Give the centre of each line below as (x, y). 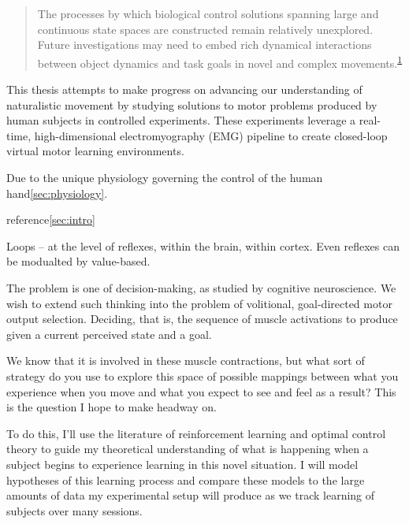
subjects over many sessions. (74, 510)
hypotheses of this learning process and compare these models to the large (186, 479)
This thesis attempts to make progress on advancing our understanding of (184, 89)
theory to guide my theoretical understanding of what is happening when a (188, 449)
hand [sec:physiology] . (57, 193)
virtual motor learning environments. (95, 151)
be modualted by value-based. (78, 261)
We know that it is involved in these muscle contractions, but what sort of (186, 360)
